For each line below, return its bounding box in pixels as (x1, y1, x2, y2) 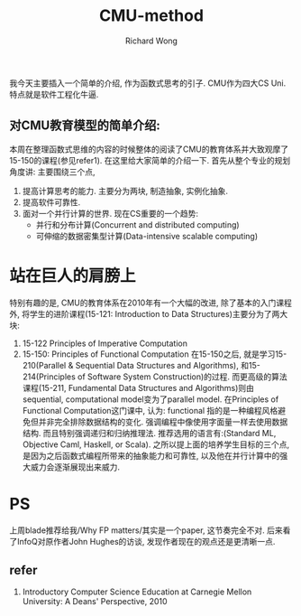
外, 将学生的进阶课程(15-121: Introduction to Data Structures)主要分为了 (9, 308, 272, 319)
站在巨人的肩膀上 (9, 266, 137, 285)
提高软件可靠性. (22, 196, 81, 208)
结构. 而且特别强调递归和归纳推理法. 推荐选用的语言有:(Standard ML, (22, 427, 277, 438)
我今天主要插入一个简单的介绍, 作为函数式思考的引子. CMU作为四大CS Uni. (9, 78, 287, 89)
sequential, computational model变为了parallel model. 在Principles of (22, 394, 279, 405)
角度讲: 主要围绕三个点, (9, 166, 96, 177)
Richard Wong (124, 35, 178, 46)
